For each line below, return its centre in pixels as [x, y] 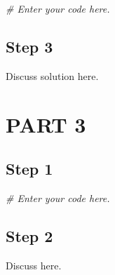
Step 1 [29, 169]
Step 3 [29, 46]
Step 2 [29, 235]
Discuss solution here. [52, 75]
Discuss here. [34, 265]
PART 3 [46, 124]
